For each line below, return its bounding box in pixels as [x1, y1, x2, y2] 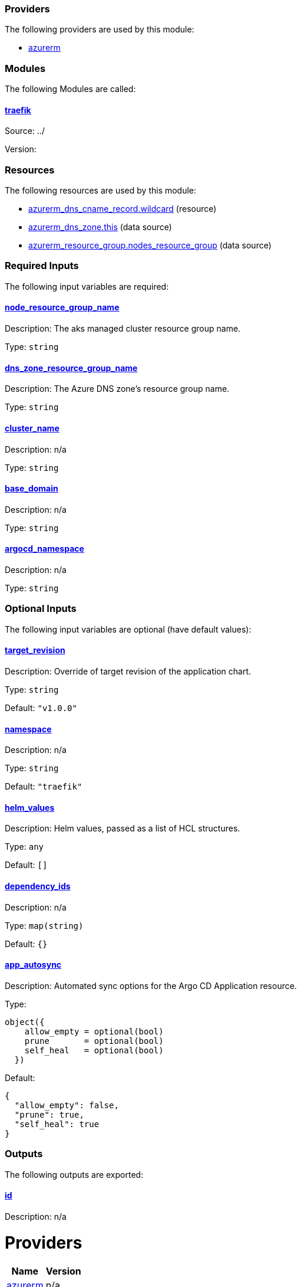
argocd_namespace [5, 543, 84, 554]
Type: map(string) [5, 920, 84, 931]
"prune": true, [14, 1109, 84, 1119]
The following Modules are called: [5, 84, 136, 94]
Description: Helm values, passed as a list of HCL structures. [5, 823, 240, 834]
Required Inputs [5, 260, 79, 272]
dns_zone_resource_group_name [5, 362, 138, 373]
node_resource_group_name [5, 302, 120, 313]
